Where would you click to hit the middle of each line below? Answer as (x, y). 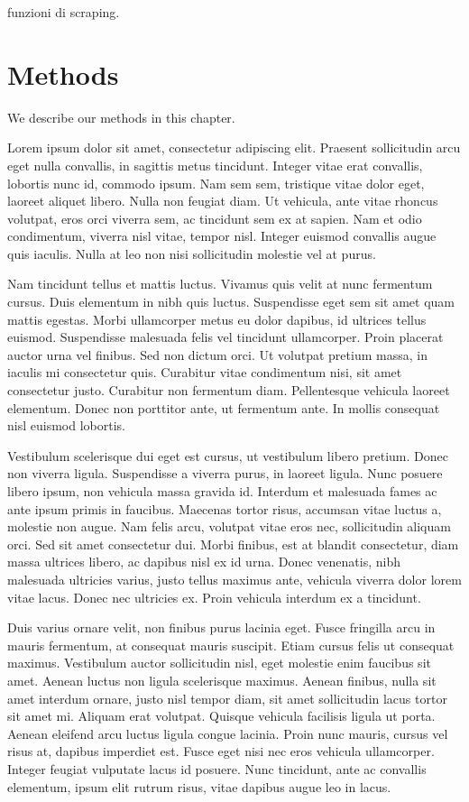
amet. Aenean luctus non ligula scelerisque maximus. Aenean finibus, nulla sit (222, 680)
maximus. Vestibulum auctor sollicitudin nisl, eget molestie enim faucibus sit (219, 663)
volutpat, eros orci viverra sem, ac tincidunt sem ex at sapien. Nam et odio (215, 218)
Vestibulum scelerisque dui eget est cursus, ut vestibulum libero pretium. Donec (228, 455)
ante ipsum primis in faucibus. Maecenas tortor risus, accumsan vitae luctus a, (225, 508)
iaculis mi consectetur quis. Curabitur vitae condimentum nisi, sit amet (205, 372)
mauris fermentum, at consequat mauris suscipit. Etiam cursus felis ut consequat (231, 645)
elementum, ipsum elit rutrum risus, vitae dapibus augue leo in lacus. (199, 786)
